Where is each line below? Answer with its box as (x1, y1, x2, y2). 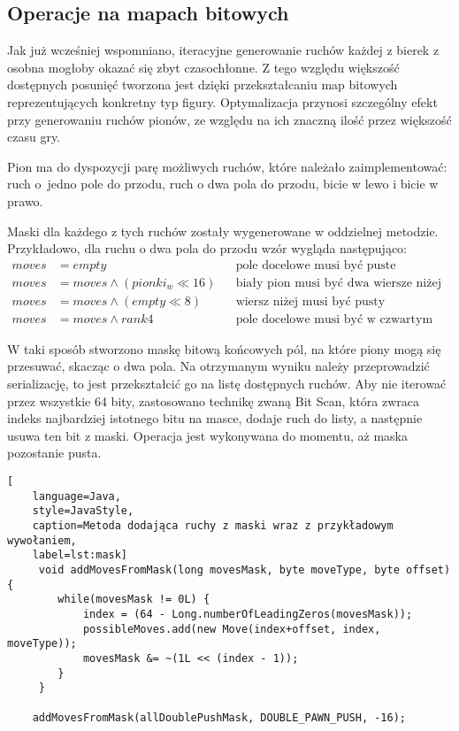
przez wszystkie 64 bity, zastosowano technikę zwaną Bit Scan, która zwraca (7, 391, 420, 410)
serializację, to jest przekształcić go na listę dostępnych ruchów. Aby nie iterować (7, 374, 447, 393)
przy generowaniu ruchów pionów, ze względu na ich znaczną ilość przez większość (7, 110, 452, 128)
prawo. (7, 191, 43, 210)
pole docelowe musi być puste (235, 258, 396, 272)
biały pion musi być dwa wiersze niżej (235, 276, 441, 289)
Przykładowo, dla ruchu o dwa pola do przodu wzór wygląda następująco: (7, 239, 408, 258)
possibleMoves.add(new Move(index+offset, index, (82, 622, 381, 635)
